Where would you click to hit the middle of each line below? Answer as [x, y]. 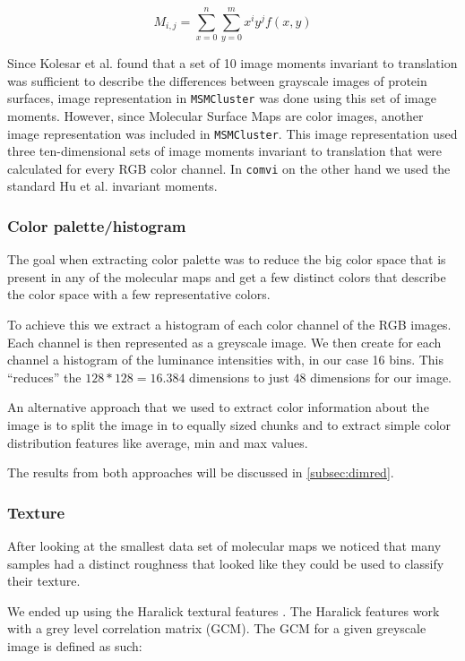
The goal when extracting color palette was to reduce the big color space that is [227, 259]
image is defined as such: [75, 646]
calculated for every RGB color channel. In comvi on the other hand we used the [229, 168]
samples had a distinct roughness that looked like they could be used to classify [226, 563]
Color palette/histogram [97, 225]
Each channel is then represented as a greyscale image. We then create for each [224, 342]
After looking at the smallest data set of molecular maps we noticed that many [224, 546]
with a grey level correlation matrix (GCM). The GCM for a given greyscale [217, 628]
